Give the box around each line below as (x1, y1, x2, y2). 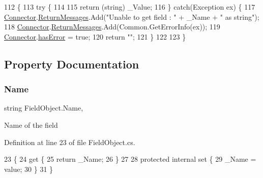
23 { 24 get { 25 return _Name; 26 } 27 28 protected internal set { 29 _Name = (4, 154, 256, 164)
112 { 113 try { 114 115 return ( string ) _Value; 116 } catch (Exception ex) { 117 (4, 2, 255, 12)
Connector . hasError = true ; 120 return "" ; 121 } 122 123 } (4, 31, 186, 42)
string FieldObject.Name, (4, 102, 83, 113)
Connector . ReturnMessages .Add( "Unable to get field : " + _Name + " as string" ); (4, 11, 259, 22)
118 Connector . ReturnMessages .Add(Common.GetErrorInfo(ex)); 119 (4, 21, 220, 32)
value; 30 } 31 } (4, 163, 53, 174)
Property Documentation (4, 56, 139, 72)
